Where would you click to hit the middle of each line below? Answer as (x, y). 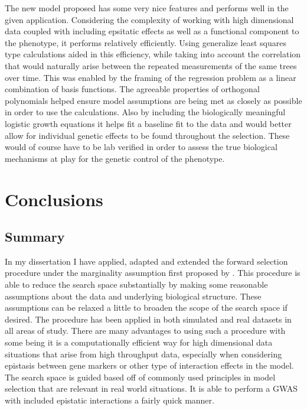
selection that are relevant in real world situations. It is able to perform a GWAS (151, 388)
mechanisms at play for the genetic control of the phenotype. (115, 158)
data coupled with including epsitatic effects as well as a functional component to (152, 31)
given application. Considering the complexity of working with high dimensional (149, 19)
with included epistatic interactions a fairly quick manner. (110, 400)
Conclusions (54, 199)
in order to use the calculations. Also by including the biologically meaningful (145, 112)
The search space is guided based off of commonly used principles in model (140, 377)
